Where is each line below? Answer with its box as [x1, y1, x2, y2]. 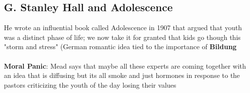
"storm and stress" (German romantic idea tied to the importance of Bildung [4, 41, 237, 52]
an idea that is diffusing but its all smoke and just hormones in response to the [4, 70, 240, 80]
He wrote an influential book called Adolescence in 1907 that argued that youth [4, 22, 242, 33]
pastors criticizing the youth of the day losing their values [4, 79, 176, 90]
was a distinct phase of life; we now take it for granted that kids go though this [4, 32, 241, 42]
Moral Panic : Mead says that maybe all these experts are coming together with [4, 60, 246, 71]
